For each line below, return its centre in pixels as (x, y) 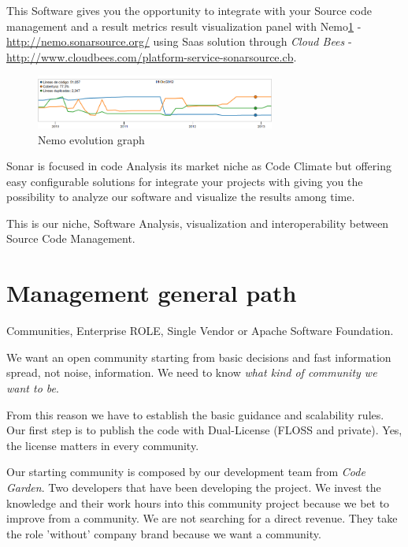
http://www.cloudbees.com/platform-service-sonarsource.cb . (152, 56)
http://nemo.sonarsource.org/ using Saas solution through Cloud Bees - (179, 41)
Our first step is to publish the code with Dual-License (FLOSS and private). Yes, (204, 430)
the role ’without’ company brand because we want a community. (164, 533)
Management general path (152, 293)
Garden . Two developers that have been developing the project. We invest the (194, 487)
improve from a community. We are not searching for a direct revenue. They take (202, 518)
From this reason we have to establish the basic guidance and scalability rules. (195, 414)
